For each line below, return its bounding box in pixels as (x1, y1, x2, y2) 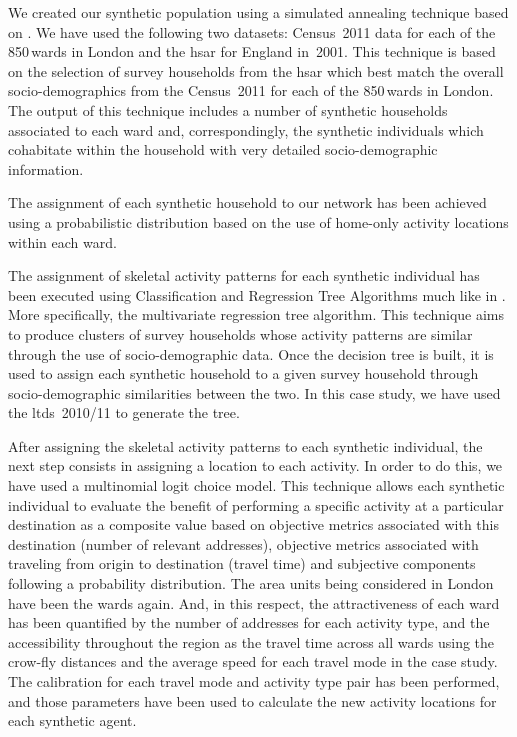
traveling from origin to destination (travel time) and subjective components (8, 553, 476, 574)
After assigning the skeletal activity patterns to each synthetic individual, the (8, 435, 483, 456)
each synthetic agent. (8, 710, 137, 731)
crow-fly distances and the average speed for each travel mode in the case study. (8, 651, 498, 672)
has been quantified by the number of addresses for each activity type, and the (8, 612, 490, 633)
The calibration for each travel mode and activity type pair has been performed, (8, 671, 500, 691)
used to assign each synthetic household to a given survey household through (8, 363, 479, 384)
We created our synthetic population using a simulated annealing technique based (8, 2, 509, 22)
